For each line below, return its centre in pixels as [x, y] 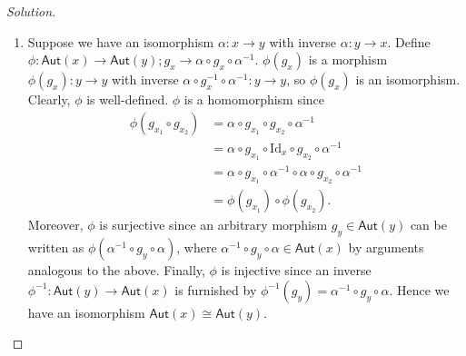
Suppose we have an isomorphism [121, 41]
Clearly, [49, 99]
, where [197, 247]
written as [56, 247]
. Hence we [419, 289]
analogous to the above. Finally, [116, 270]
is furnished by [216, 289]
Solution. [31, 11]
